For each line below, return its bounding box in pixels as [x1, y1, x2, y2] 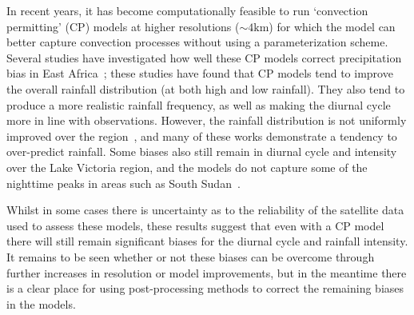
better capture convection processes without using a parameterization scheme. [6, 34, 388, 50]
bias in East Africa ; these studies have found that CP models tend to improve [6, 65, 393, 82]
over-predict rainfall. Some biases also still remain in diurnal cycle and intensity [6, 143, 397, 160]
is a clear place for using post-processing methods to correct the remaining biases [6, 280, 404, 297]
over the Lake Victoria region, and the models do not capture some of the [6, 158, 368, 175]
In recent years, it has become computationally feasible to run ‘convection [6, 2, 368, 18]
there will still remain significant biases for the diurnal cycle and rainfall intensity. [6, 233, 408, 249]
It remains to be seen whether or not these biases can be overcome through [6, 248, 375, 265]
